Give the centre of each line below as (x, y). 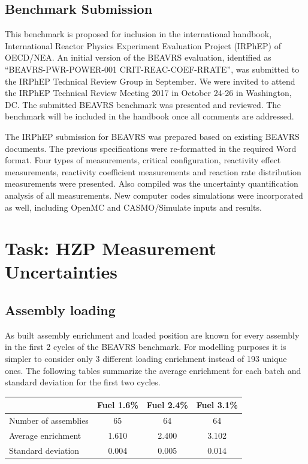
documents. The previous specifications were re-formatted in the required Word (151, 148)
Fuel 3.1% (217, 405)
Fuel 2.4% (167, 405)
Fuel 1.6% (117, 405)
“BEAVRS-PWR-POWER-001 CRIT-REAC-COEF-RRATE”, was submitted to (152, 69)
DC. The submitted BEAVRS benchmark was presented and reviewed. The (143, 104)
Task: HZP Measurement (111, 248)
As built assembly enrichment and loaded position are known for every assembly (152, 335)
